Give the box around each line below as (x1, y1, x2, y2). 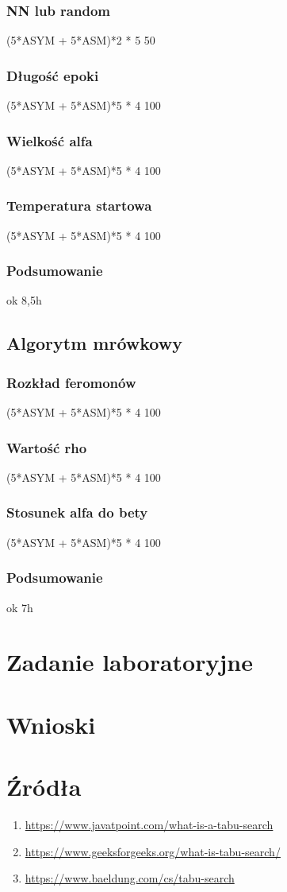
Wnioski (6, 708, 96, 740)
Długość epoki (6, 65, 99, 85)
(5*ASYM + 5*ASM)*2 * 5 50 (6, 32, 155, 48)
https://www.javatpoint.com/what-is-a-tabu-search (25, 816, 274, 832)
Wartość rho (6, 437, 87, 457)
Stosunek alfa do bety (6, 502, 148, 522)
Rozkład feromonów (6, 372, 136, 392)
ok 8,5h (6, 292, 42, 308)
